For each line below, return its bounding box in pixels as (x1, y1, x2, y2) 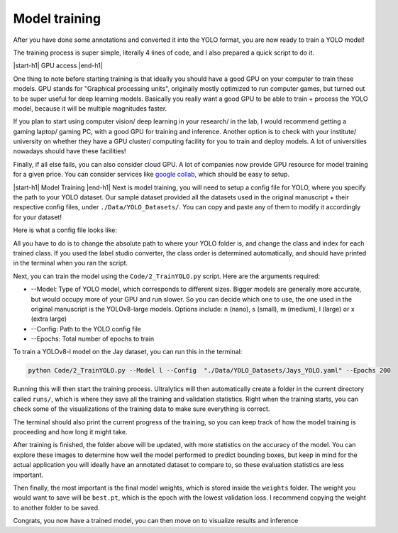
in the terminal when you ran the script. (13, 259, 128, 268)
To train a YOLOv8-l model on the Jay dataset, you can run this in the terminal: (13, 348, 243, 356)
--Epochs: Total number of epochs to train (31, 334, 155, 344)
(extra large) (31, 314, 67, 323)
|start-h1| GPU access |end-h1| (13, 61, 103, 70)
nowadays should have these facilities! (13, 147, 127, 155)
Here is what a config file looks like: (13, 226, 117, 234)
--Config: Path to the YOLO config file (31, 324, 142, 333)
